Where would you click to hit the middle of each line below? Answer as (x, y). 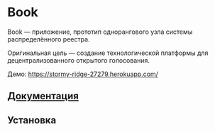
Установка (32, 120)
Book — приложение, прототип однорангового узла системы (100, 32)
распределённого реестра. (49, 39)
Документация (43, 96)
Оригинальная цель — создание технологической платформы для (108, 53)
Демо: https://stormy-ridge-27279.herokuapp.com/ (83, 74)
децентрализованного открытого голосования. (79, 60)
